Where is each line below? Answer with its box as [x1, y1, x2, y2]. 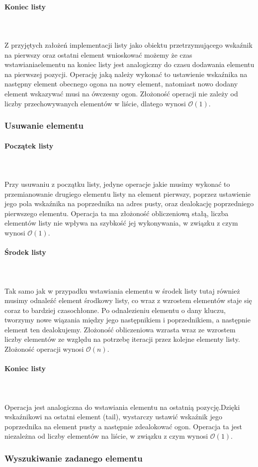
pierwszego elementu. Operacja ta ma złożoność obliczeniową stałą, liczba [4, 208, 229, 218]
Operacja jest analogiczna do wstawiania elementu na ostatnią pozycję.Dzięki [4, 401, 240, 412]
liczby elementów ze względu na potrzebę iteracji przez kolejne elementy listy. [4, 334, 240, 344]
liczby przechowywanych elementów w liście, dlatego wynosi [4, 98, 186, 108]
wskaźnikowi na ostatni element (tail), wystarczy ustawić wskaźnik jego [4, 411, 222, 422]
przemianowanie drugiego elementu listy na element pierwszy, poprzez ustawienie [4, 188, 251, 199]
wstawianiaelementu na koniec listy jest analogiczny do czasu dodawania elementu [4, 59, 255, 70]
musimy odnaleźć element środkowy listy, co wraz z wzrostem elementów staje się [4, 295, 252, 306]
